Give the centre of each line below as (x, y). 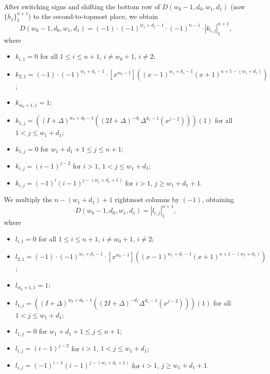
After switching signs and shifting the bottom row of (82, 6)
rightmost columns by (147, 199)
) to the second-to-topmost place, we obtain (93, 16)
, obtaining (218, 199)
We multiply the (28, 199)
